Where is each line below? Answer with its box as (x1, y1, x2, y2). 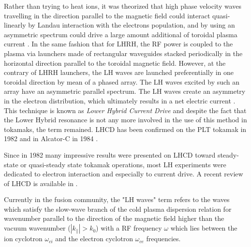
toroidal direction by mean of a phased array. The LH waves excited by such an (4, 76, 240, 87)
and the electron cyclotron (55, 233, 133, 244)
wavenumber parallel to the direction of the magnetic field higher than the (4, 213, 224, 223)
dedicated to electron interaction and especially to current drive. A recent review (4, 169, 243, 179)
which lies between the (170, 223, 237, 233)
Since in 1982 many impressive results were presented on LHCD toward (4, 149, 216, 160)
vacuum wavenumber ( (4, 223, 71, 233)
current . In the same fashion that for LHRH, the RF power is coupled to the (4, 39, 233, 49)
